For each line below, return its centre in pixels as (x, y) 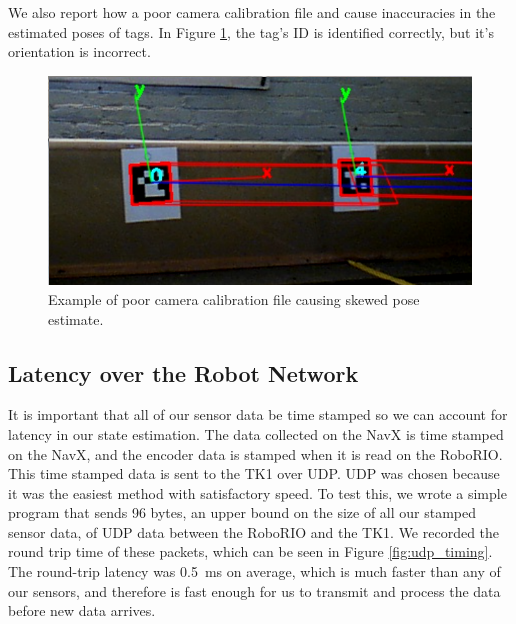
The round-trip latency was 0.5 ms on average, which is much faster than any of (254, 571)
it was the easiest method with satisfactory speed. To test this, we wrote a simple (257, 492)
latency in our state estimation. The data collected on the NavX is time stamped (256, 433)
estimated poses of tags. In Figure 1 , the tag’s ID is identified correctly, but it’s (251, 31)
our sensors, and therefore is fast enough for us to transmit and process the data (254, 590)
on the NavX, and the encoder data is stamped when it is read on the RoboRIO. (255, 453)
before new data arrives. (82, 610)
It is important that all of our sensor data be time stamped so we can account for (258, 414)
